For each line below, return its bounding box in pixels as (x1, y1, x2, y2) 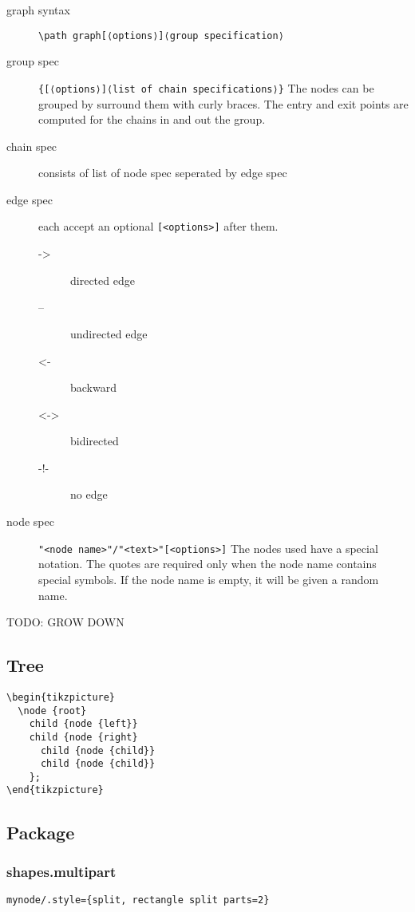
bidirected (70, 432, 119, 449)
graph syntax (6, 2, 70, 18)
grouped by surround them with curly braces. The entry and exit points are (38, 95, 409, 112)
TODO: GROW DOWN (6, 614, 125, 630)
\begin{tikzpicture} (6, 691, 116, 703)
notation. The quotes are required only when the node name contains (38, 555, 377, 572)
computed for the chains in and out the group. (38, 111, 266, 128)
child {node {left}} (29, 718, 138, 730)
